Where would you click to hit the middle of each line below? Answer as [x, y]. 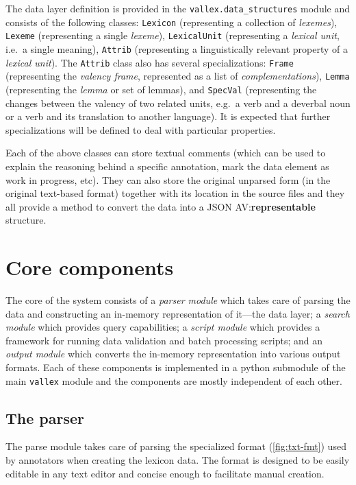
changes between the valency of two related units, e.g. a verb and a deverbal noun [178, 103]
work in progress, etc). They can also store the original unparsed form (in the [168, 179]
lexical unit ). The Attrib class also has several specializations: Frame [150, 62]
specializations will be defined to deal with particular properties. [141, 129]
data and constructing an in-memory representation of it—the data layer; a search [178, 313]
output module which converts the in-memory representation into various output [173, 354]
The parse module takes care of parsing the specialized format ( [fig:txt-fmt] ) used [176, 446]
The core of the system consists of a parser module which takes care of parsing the [178, 300]
